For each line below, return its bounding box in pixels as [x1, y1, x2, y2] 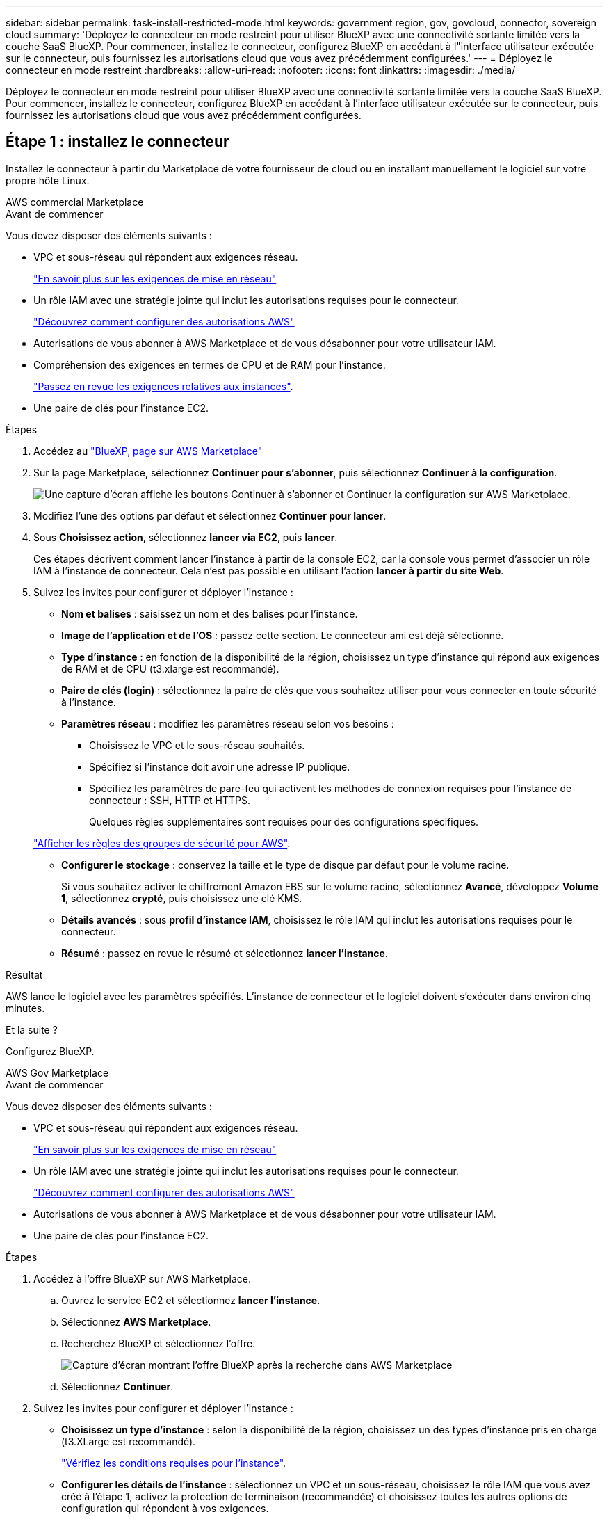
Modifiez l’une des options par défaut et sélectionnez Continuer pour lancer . [33, 509, 387, 522]
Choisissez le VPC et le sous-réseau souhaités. [89, 739, 305, 751]
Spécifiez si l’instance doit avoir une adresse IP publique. [89, 760, 350, 773]
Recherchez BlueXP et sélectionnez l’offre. [61, 1337, 256, 1349]
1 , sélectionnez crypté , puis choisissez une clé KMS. [61, 892, 302, 904]
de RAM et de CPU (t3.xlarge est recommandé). [61, 662, 279, 675]
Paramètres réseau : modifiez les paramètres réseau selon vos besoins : [61, 717, 394, 730]
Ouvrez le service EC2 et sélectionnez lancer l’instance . [61, 1294, 320, 1306]
